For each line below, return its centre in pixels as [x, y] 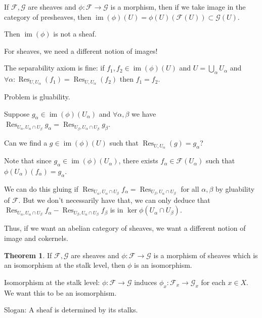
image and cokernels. [36, 238]
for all [190, 188]
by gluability [235, 188]
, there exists [138, 161]
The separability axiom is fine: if [54, 68]
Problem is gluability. [37, 97]
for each [213, 282]
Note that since [28, 161]
